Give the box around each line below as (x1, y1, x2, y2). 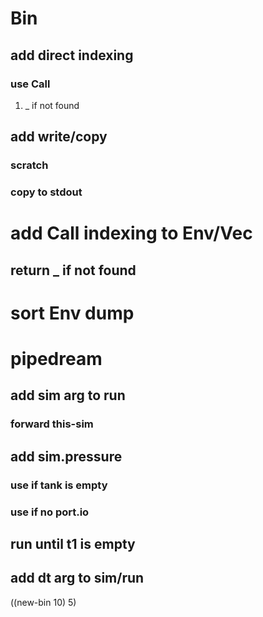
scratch (10, 158, 49, 172)
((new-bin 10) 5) (10, 596, 77, 608)
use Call (10, 77, 51, 91)
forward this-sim (10, 417, 94, 431)
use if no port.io (10, 505, 90, 519)
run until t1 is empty (10, 536, 136, 552)
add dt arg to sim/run (10, 570, 145, 587)
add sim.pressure (10, 448, 123, 465)
